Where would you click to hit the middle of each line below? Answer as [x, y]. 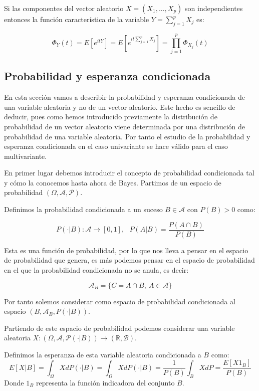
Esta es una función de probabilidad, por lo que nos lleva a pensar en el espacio [126, 250]
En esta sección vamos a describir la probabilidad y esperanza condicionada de [125, 97]
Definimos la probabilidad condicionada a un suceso [83, 209]
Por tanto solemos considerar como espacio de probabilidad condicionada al [120, 301]
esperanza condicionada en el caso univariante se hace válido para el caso [116, 146]
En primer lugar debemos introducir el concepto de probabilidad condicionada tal [129, 173]
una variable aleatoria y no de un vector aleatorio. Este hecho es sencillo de [120, 107]
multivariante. [26, 156]
